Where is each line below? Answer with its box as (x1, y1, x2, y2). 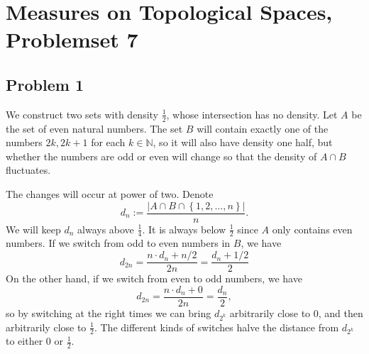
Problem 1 (6, 73, 84, 95)
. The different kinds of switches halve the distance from (94, 319, 339, 334)
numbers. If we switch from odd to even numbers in (6, 236, 231, 250)
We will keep (6, 221, 61, 236)
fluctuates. (6, 162, 51, 177)
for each (91, 135, 126, 150)
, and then (318, 305, 363, 320)
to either (6, 333, 43, 348)
